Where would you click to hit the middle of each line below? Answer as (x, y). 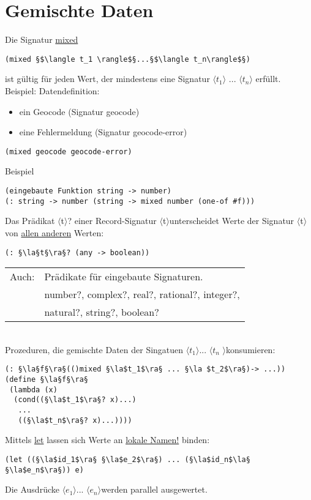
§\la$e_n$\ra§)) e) (44, 470)
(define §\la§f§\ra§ (47, 379)
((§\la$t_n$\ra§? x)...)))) (75, 420)
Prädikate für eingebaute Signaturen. (124, 277)
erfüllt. (268, 79)
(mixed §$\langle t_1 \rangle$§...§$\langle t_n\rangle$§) (128, 59)
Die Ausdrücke (32, 489)
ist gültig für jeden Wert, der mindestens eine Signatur (107, 79)
